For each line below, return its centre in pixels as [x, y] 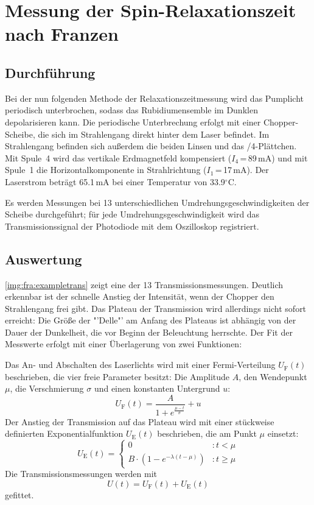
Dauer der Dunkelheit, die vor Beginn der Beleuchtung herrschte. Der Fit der [149, 332]
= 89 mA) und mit [274, 157]
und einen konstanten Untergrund [157, 388]
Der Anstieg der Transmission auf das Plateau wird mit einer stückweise [140, 421]
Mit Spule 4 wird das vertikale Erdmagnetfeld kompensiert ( [118, 157]
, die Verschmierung [47, 388]
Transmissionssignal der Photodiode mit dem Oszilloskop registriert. [132, 226]
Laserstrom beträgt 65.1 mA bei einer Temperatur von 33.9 [115, 181]
